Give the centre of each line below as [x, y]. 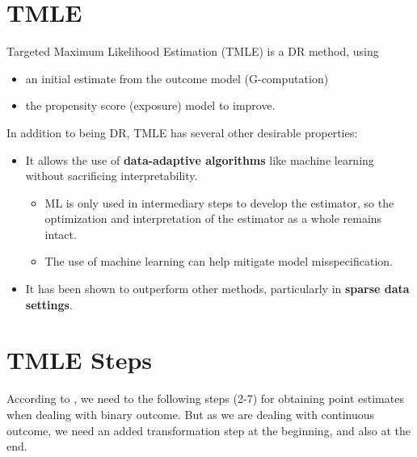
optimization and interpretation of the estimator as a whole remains [213, 218]
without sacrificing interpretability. [112, 176]
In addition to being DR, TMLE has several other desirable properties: [182, 132]
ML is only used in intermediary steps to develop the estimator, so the [219, 202]
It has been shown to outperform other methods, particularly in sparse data [217, 289]
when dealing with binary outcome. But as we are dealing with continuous [191, 414]
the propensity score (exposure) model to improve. [150, 105]
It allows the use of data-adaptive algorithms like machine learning [200, 159]
